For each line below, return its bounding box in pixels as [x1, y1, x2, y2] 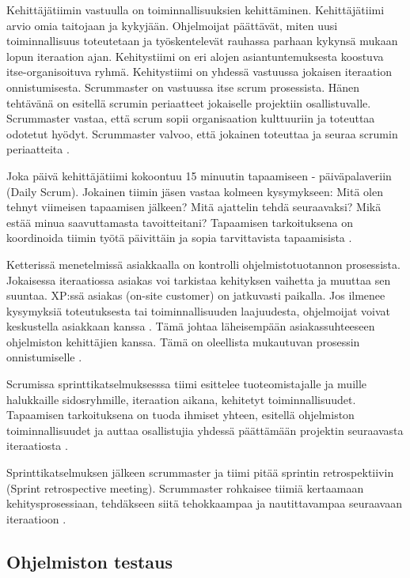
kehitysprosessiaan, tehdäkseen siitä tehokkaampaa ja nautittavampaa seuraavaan [6, 495, 402, 512]
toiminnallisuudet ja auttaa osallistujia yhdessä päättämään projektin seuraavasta [6, 421, 404, 438]
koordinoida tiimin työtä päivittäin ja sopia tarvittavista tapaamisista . [6, 229, 352, 246]
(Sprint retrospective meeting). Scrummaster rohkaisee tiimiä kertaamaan [6, 479, 364, 496]
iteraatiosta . [6, 437, 68, 454]
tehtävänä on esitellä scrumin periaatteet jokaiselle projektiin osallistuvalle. [6, 94, 371, 111]
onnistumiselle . [6, 349, 82, 365]
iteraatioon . [6, 510, 66, 527]
